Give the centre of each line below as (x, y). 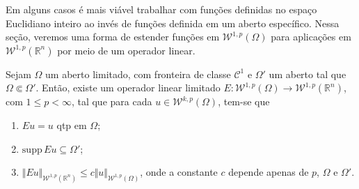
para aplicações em (311, 37)
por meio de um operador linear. (126, 50)
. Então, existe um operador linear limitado (128, 88)
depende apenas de (269, 172)
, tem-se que (244, 101)
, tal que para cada (112, 101)
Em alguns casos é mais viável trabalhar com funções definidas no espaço (161, 9)
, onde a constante (179, 172)
